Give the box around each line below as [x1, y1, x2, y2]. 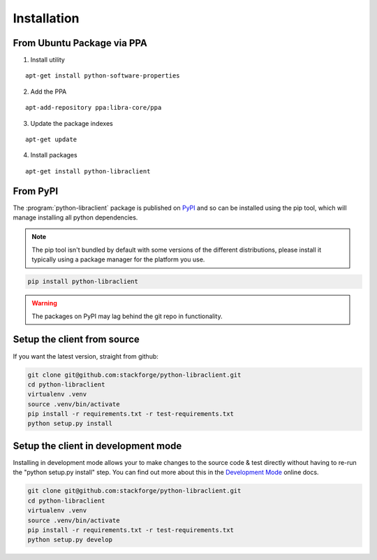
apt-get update [25, 136, 77, 143]
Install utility [30, 56, 66, 64]
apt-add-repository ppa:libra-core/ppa [25, 103, 162, 112]
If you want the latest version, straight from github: [13, 352, 158, 360]
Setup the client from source [13, 333, 140, 345]
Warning [31, 299, 57, 308]
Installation [13, 10, 80, 26]
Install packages [30, 151, 77, 159]
